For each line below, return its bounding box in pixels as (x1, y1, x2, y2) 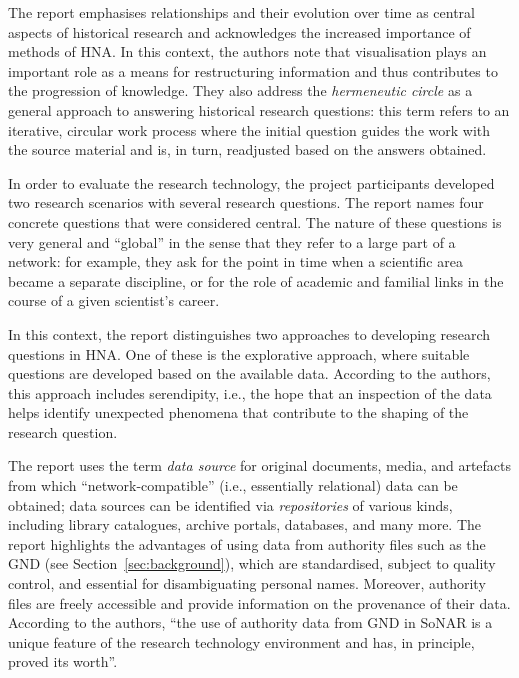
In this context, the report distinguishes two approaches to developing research (8, 323, 491, 344)
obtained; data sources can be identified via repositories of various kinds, (8, 494, 453, 515)
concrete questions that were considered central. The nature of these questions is (8, 211, 502, 232)
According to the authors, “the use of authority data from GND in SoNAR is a (8, 612, 493, 633)
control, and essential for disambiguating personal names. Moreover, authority (8, 573, 486, 594)
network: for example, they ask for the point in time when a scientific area (8, 251, 463, 272)
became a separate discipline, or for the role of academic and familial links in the (8, 270, 504, 291)
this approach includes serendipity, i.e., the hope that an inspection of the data (8, 382, 492, 403)
